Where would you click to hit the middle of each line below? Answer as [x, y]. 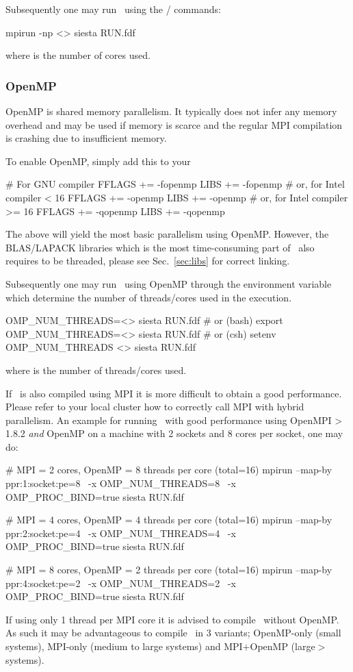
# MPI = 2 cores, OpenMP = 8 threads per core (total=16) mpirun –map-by [169, 470]
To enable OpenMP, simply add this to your [98, 161]
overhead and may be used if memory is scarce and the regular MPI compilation [174, 124]
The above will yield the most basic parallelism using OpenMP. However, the [167, 234]
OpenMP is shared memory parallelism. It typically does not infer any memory [171, 111]
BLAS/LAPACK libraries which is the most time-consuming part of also [160, 247]
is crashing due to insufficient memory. [86, 138]
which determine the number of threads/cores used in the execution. [149, 297]
